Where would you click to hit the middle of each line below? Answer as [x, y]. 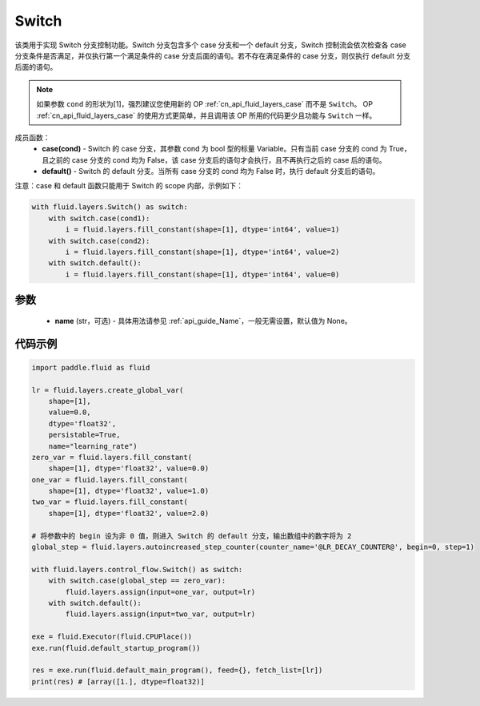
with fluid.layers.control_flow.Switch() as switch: [137, 569]
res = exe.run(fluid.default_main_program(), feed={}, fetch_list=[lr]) [177, 670]
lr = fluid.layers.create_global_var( [108, 390]
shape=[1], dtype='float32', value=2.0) [129, 513]
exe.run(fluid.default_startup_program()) [116, 648]
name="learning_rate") [93, 446]
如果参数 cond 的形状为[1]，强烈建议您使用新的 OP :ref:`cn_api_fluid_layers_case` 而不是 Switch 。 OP [205, 104]
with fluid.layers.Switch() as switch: [110, 207]
